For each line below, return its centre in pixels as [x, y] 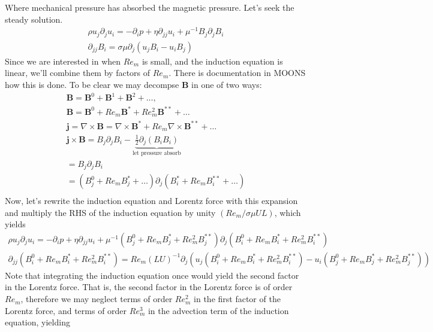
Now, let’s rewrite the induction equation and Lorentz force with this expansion [151, 201]
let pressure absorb [157, 153]
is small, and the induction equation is [212, 61]
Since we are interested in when [63, 61]
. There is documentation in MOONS [237, 73]
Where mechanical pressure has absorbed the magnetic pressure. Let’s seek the [150, 7]
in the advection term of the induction [218, 310]
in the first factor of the [237, 299]
